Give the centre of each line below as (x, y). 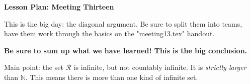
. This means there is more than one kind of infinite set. (112, 77)
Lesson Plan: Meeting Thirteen (59, 7)
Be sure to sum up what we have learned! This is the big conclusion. (126, 50)
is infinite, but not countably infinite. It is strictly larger (160, 67)
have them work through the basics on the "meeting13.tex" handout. (109, 33)
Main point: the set (34, 67)
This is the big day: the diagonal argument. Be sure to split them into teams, (123, 23)
